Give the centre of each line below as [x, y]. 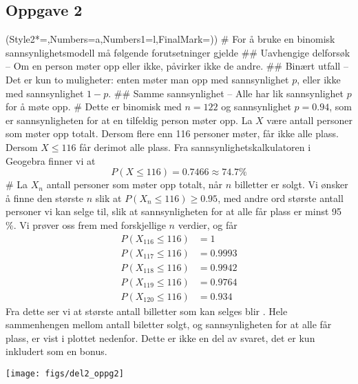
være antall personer [309, 120]
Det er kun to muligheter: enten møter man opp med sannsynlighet [147, 79]
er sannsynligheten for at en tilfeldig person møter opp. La [129, 120]
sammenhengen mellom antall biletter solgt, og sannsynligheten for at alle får [169, 324]
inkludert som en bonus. [56, 351]
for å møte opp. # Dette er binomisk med [94, 107]
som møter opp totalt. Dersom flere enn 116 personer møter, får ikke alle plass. [172, 133]
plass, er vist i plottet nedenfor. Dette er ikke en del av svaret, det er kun [160, 337]
